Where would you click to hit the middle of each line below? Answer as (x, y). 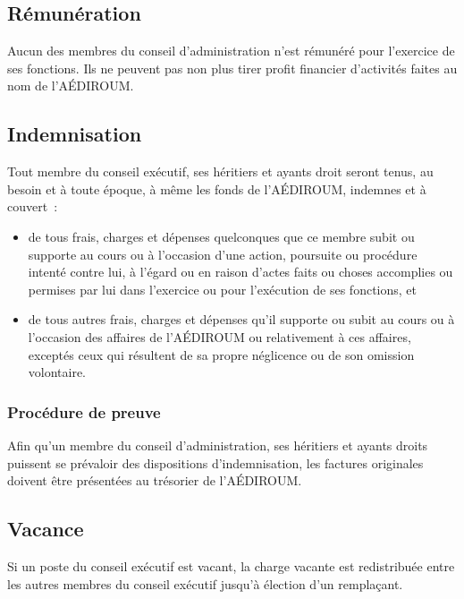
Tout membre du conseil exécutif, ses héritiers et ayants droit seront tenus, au (220, 171)
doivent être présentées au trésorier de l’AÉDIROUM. (155, 480)
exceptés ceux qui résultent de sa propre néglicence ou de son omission (221, 354)
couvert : (33, 206)
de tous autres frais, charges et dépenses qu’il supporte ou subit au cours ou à (241, 319)
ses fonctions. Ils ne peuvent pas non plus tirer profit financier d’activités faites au (232, 68)
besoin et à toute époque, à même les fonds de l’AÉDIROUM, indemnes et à (217, 188)
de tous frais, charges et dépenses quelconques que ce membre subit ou (221, 236)
